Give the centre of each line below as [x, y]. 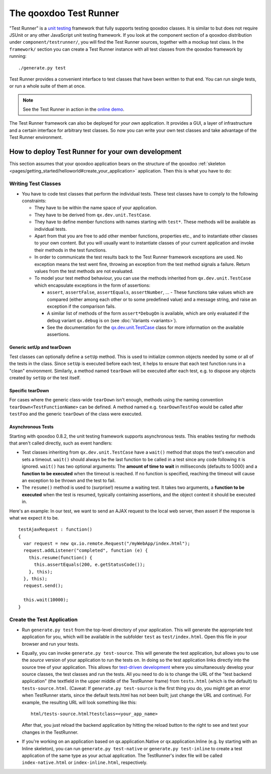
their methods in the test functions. [71, 250]
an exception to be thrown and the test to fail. [69, 480]
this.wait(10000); [46, 600]
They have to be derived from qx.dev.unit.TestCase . [93, 215]
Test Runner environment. [36, 137]
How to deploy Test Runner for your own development [95, 152]
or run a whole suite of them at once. [47, 86]
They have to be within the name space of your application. [96, 208]
